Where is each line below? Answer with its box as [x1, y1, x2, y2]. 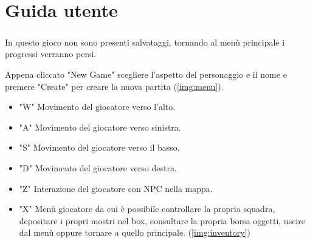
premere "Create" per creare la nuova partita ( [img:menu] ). [5, 80, 224, 92]
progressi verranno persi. [5, 47, 97, 60]
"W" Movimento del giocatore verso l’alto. [19, 100, 176, 113]
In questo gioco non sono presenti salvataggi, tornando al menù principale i [5, 35, 285, 48]
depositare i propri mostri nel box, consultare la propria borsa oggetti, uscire [19, 214, 305, 227]
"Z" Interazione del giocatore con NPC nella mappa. [19, 182, 213, 194]
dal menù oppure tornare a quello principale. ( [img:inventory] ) [19, 226, 251, 239]
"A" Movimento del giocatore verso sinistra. [19, 120, 181, 133]
